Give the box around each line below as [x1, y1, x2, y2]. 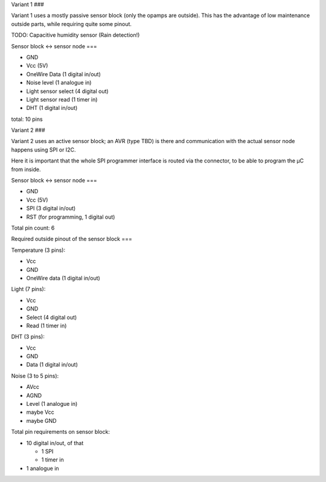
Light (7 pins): [11, 286, 46, 293]
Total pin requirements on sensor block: [11, 428, 110, 435]
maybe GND [26, 417, 57, 424]
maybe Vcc [26, 408, 54, 416]
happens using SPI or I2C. [11, 146, 76, 153]
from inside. [11, 165, 42, 173]
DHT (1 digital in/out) [26, 104, 78, 112]
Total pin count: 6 [11, 224, 55, 231]
